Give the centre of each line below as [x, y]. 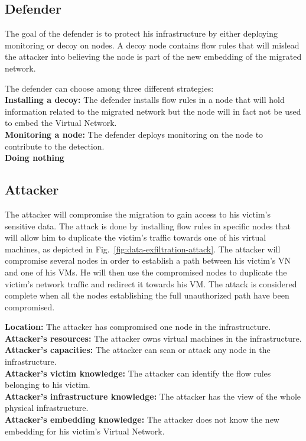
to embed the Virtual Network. [61, 123]
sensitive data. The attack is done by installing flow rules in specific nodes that [148, 226]
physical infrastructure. [47, 408]
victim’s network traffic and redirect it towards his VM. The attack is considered [151, 283]
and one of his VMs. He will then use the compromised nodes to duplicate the [146, 272]
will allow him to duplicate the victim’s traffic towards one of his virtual [136, 237]
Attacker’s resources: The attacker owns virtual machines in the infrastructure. [153, 338]
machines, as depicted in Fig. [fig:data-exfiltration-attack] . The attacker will [143, 249]
